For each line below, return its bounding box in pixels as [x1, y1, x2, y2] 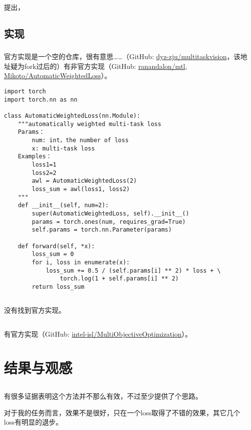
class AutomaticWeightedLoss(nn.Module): [4, 112, 141, 120]
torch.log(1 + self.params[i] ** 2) [60, 275, 179, 282]
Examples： [18, 153, 52, 160]
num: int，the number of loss [32, 137, 129, 144]
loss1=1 [32, 161, 57, 168]
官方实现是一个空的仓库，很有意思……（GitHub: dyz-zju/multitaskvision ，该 [4, 51, 241, 62]
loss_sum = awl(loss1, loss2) [32, 185, 130, 193]
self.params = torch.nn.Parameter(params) [32, 226, 172, 234]
